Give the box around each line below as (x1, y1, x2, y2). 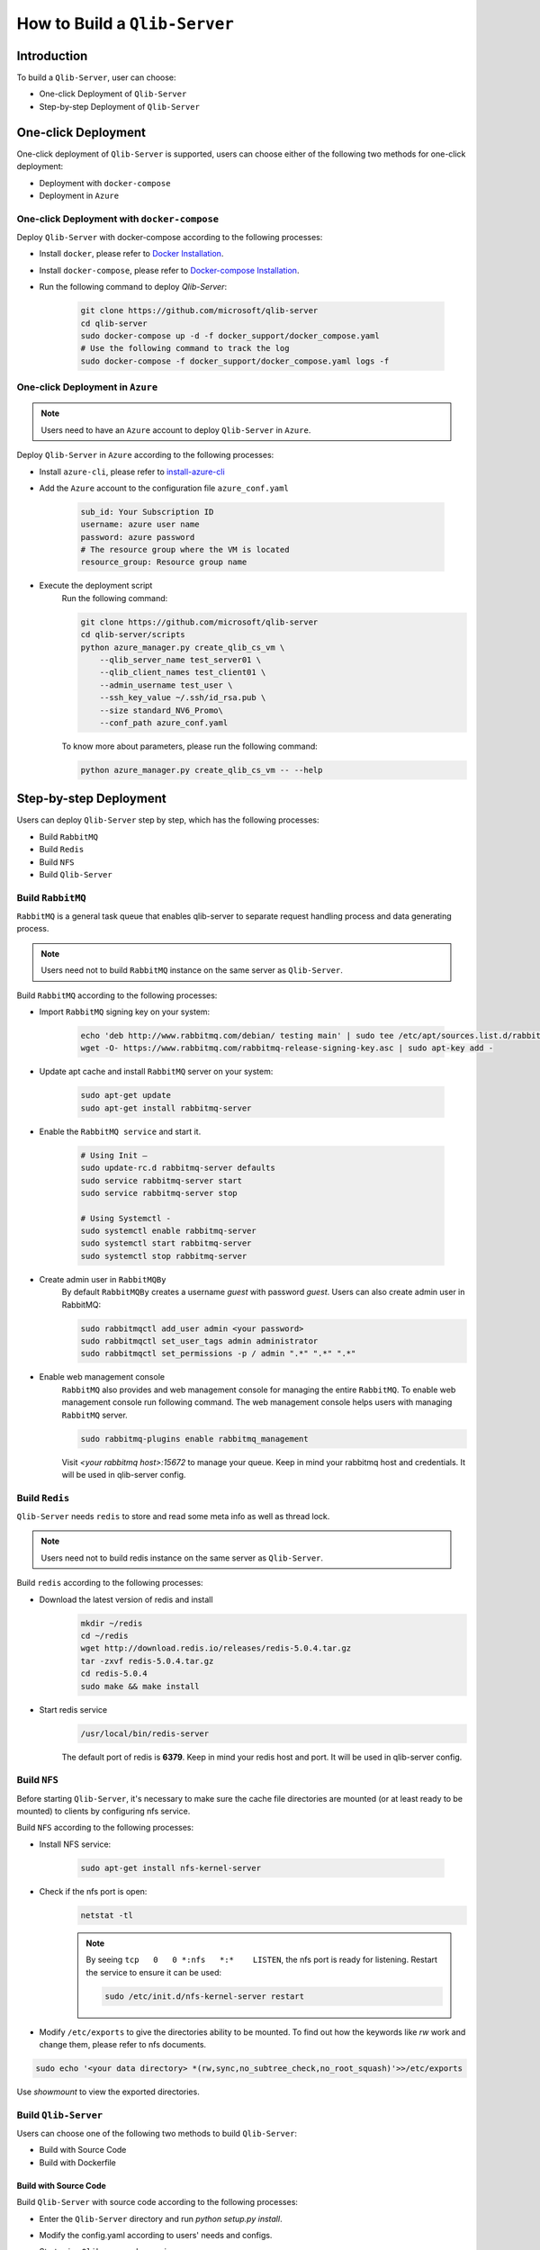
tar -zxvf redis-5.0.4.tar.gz (80, 1656, 214, 1666)
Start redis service (39, 1704, 108, 1714)
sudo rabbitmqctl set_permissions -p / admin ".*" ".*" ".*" (80, 1348, 356, 1359)
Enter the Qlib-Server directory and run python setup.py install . (39, 2213, 283, 2224)
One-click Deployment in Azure (16, 381, 158, 393)
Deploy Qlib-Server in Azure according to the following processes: (16, 450, 274, 461)
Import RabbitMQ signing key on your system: (39, 1006, 211, 1017)
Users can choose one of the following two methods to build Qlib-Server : (16, 2128, 297, 2139)
